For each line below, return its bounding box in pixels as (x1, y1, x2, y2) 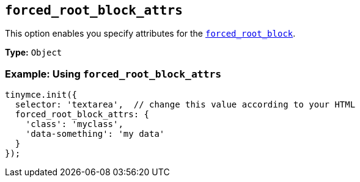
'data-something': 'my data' (25, 129, 165, 139)
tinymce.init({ (5, 90, 78, 100)
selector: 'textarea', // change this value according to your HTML (15, 100, 356, 110)
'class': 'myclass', (25, 119, 123, 129)
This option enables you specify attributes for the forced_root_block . (5, 28, 296, 39)
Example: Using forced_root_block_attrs (5, 67, 222, 80)
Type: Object (5, 47, 62, 58)
